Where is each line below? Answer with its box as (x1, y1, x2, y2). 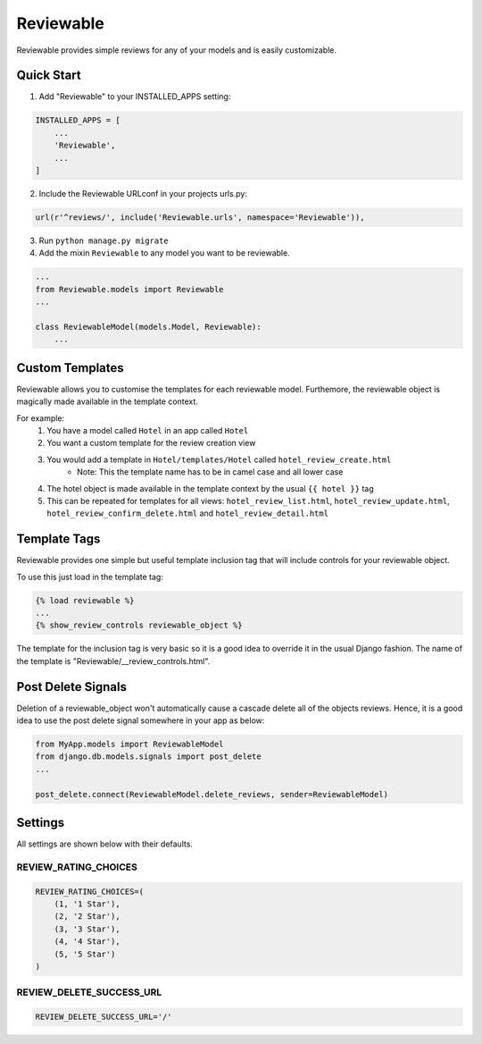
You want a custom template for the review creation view (46, 438, 256, 449)
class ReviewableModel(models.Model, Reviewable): (35, 322, 262, 332)
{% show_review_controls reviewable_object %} (35, 620, 243, 630)
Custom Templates (16, 360, 124, 375)
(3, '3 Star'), (54, 923, 120, 934)
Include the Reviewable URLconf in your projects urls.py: (38, 188, 247, 198)
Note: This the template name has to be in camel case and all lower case (77, 467, 344, 477)
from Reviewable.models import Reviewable (35, 284, 224, 294)
